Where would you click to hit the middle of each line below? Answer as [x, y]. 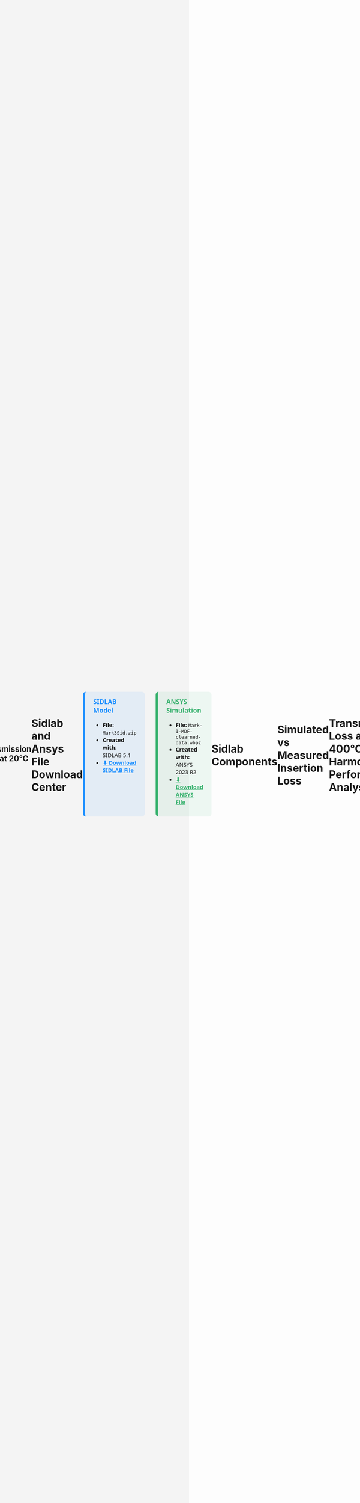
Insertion [300, 768]
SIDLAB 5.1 [117, 755]
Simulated [303, 730]
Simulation [184, 710]
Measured [303, 755]
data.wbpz [188, 743]
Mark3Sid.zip [120, 733]
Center [49, 787]
